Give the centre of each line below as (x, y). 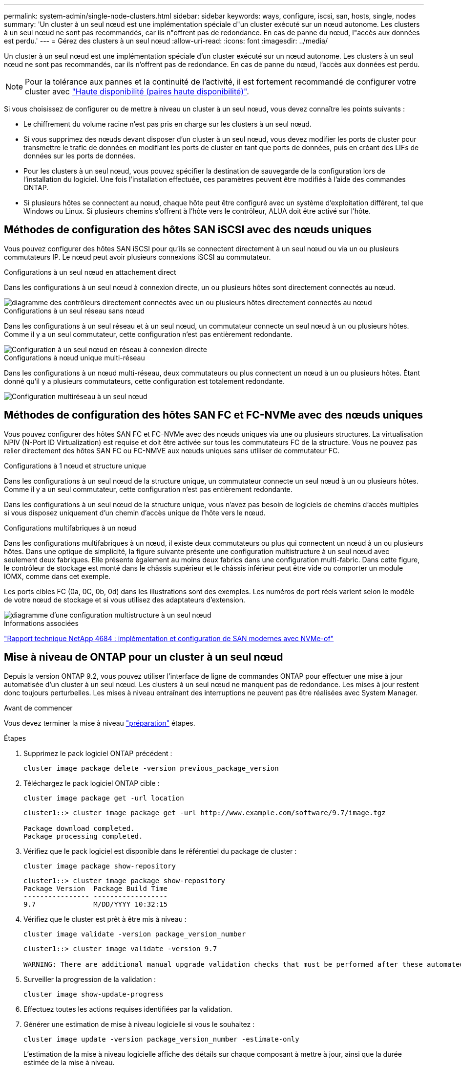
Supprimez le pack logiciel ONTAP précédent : (98, 753)
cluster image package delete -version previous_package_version (151, 768)
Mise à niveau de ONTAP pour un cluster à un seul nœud (144, 657)
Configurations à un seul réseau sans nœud (74, 311)
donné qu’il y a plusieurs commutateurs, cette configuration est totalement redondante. (144, 381)
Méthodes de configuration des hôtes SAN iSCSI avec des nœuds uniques (188, 230)
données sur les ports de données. (80, 156)
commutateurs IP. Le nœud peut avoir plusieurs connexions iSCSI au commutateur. (137, 257)
